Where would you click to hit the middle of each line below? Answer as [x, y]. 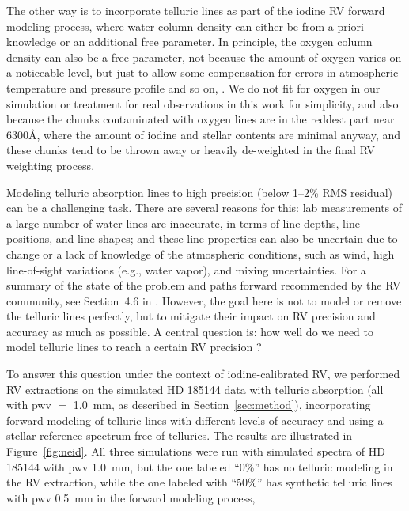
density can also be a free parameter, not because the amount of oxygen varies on [204, 57]
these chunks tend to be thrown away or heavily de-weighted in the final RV [191, 150]
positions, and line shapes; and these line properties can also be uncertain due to [202, 238]
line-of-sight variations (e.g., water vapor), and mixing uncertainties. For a [186, 269]
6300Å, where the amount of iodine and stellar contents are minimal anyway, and [204, 134]
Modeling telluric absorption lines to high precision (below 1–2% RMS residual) [199, 192]
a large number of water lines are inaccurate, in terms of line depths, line [183, 223]
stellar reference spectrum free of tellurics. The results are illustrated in [180, 435]
